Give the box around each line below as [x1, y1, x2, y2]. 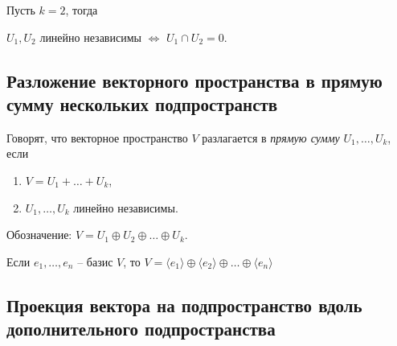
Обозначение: [6, 226, 72, 243]
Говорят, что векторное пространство [6, 129, 188, 146]
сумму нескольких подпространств [6, 91, 278, 116]
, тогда [65, 2, 98, 18]
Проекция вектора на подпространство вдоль [6, 292, 362, 317]
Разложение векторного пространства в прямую [6, 68, 383, 93]
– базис [77, 253, 113, 270]
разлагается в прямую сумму [202, 129, 340, 146]
